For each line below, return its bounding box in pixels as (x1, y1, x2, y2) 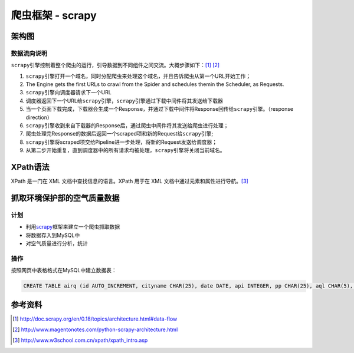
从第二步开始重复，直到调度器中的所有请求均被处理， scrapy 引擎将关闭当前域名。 (25, 147, 225, 154)
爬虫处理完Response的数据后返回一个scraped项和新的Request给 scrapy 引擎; (25, 130, 214, 137)
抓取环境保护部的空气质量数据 (11, 193, 120, 203)
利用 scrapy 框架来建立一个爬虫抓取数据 (25, 223, 120, 230)
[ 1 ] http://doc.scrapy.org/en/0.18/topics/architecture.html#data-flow (12, 315, 178, 322)
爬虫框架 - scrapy (11, 9, 97, 22)
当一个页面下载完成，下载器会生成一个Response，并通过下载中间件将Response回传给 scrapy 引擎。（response (25, 105, 294, 113)
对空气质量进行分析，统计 (25, 240, 88, 247)
